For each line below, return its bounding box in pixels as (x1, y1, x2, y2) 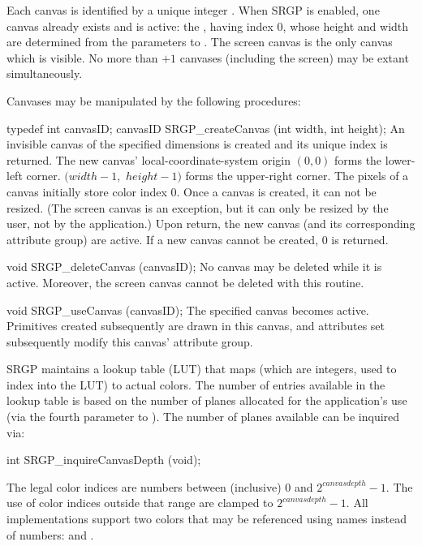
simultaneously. (6, 65, 83, 82)
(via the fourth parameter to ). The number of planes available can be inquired (6, 408, 400, 425)
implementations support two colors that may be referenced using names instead (6, 510, 407, 527)
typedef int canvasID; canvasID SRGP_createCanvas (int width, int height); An (6, 119, 405, 136)
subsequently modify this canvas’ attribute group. (6, 333, 253, 350)
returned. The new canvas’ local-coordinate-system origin (6, 151, 291, 168)
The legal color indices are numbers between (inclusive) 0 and (6, 478, 313, 495)
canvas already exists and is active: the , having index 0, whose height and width (6, 17, 409, 34)
